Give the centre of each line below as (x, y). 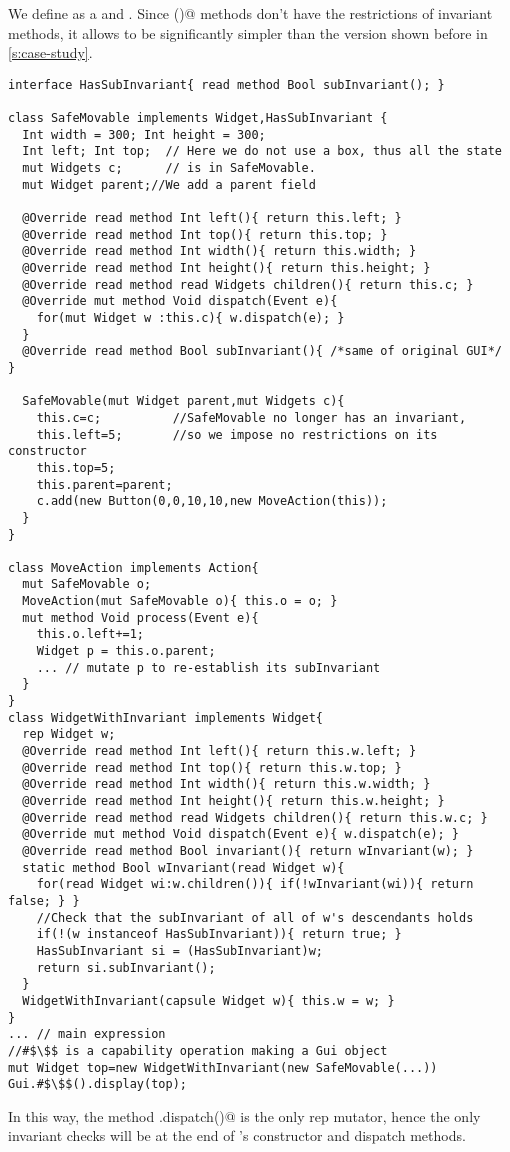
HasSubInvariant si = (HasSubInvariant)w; (179, 950)
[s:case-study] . (50, 52)
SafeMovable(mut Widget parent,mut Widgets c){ (183, 401)
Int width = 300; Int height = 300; (144, 134)
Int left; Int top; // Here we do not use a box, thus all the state (262, 151)
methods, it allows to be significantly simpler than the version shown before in (248, 32)
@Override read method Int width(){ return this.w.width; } (226, 784)
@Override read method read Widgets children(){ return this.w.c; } (255, 817)
